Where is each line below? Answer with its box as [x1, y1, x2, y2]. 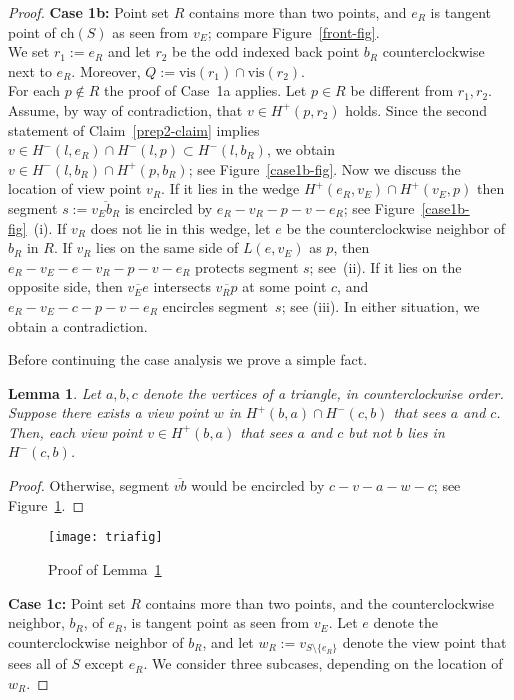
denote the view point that [342, 631, 507, 652]
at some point [242, 276, 327, 297]
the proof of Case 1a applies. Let [104, 80, 307, 101]
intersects [153, 276, 211, 297]
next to [8, 60, 52, 81]
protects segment [195, 256, 299, 277]
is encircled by [124, 197, 213, 218]
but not [348, 421, 392, 442]
